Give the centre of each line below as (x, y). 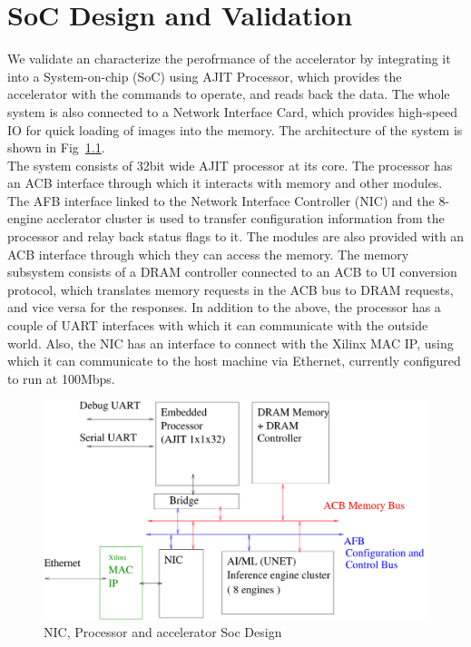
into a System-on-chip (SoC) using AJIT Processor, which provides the (205, 76)
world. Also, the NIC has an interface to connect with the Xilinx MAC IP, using (231, 343)
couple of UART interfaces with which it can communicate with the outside (218, 325)
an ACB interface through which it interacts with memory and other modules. (225, 183)
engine (25, 218)
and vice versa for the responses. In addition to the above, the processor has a (224, 307)
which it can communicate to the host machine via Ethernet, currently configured (234, 361)
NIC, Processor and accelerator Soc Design (163, 632)
